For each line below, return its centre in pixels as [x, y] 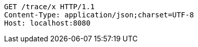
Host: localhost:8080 [47, 23]
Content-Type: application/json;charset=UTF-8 [99, 15]
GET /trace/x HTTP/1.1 [50, 7]
